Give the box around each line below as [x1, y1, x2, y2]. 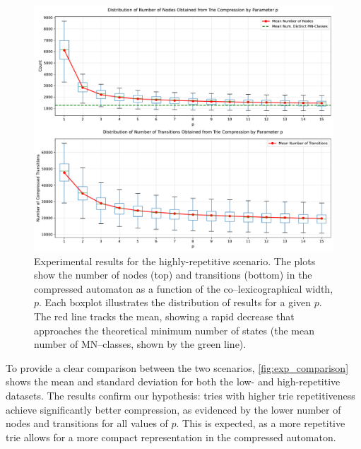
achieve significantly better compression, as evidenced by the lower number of [6, 402, 341, 416]
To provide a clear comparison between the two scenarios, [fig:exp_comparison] [6, 360, 349, 375]
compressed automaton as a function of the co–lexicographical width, [34, 281, 333, 296]
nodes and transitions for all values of [6, 416, 168, 431]
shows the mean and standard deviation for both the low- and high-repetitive [6, 374, 341, 389]
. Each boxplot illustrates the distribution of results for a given [39, 295, 312, 310]
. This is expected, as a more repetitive [176, 416, 345, 431]
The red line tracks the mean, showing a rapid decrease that [34, 308, 295, 323]
